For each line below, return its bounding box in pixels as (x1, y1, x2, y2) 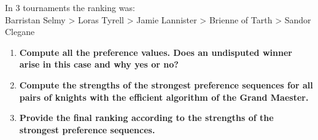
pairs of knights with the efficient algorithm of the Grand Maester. (19, 90, 309, 103)
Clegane (5, 25, 35, 38)
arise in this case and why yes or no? (19, 58, 179, 71)
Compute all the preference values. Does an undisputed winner (19, 45, 292, 58)
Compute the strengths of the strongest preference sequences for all (19, 78, 313, 91)
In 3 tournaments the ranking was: (5, 1, 135, 14)
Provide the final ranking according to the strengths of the (19, 111, 274, 124)
